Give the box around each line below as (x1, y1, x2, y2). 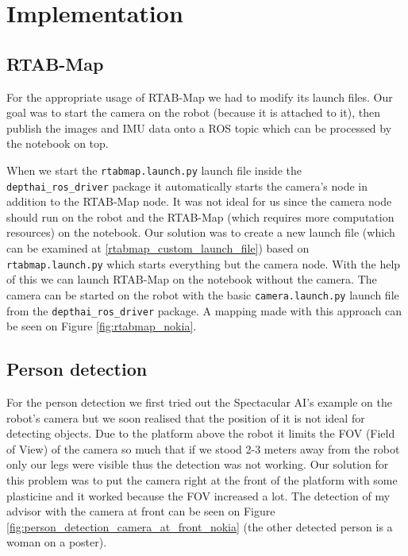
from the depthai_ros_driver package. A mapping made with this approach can (6, 302, 402, 319)
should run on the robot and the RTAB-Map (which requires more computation (6, 208, 395, 225)
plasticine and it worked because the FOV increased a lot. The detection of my (6, 487, 391, 504)
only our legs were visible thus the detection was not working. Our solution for (6, 456, 389, 473)
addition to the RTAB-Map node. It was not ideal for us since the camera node (6, 193, 392, 210)
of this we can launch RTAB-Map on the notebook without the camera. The (6, 271, 377, 288)
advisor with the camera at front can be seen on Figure (6, 503, 275, 519)
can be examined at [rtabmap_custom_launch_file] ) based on (6, 240, 310, 257)
